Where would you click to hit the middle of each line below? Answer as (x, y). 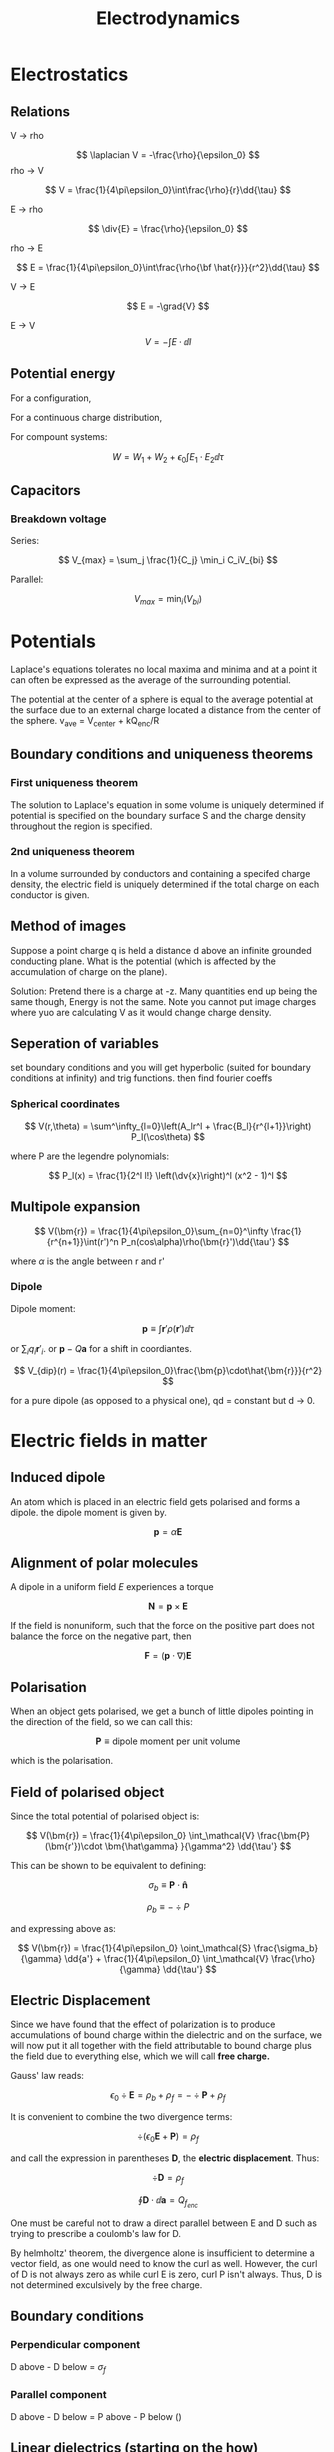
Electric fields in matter (109, 1440)
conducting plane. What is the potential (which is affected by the (143, 961)
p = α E (168, 1531)
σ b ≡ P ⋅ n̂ (168, 1886)
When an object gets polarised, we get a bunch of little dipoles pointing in (162, 1711)
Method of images (68, 926)
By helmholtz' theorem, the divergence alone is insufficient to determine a (162, 2253)
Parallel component (58, 2395)
